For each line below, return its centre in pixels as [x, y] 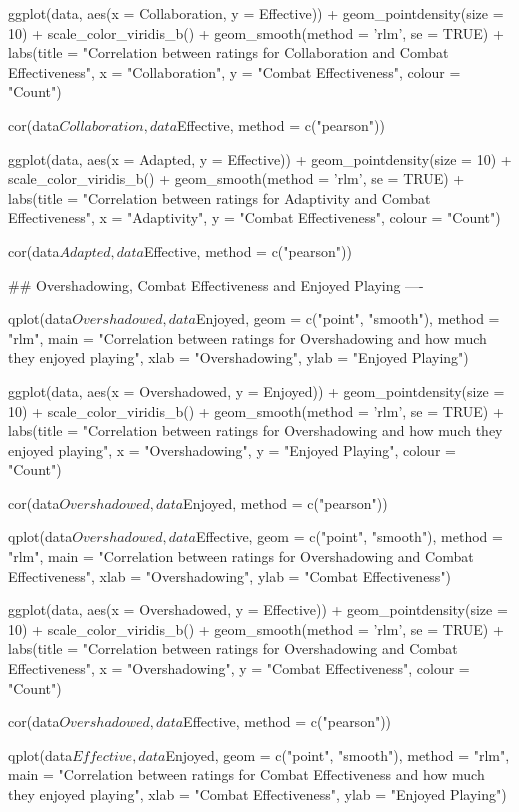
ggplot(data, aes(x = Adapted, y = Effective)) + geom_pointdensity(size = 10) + [260, 158]
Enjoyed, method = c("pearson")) [285, 502]
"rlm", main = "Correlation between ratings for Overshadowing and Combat [241, 556]
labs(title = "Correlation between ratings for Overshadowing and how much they [255, 430]
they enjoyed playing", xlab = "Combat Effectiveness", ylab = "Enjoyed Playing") [257, 794]
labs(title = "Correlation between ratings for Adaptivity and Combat [219, 197]
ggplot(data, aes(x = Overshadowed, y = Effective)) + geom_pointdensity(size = [258, 609]
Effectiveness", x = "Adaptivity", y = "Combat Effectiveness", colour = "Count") [254, 217]
